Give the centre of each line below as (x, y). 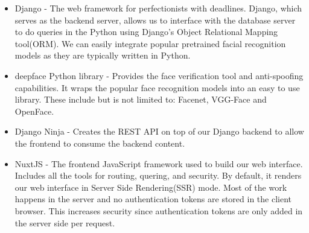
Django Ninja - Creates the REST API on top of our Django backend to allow (159, 131)
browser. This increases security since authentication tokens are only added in (159, 210)
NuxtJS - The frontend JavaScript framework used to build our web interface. (159, 163)
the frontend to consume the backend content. (100, 143)
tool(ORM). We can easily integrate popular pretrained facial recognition (150, 43)
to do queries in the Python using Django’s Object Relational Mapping (146, 32)
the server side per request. (65, 222)
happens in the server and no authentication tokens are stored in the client (153, 199)
